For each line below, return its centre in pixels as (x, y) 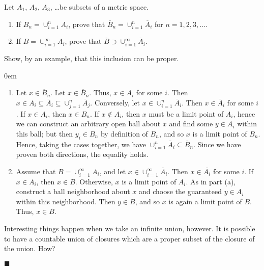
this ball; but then (45, 133)
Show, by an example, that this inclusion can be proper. (92, 58)
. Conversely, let (115, 102)
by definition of (124, 133)
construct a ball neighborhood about (73, 191)
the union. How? (30, 248)
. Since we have (217, 144)
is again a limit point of (205, 201)
